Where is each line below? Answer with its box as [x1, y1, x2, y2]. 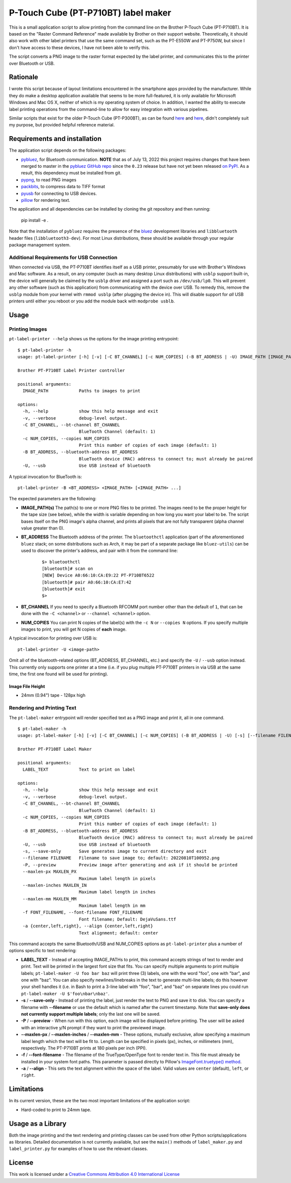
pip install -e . [21, 217, 48, 223]
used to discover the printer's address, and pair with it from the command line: [21, 547, 178, 554]
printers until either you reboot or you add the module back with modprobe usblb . [9, 298, 175, 304]
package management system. [9, 242, 71, 247]
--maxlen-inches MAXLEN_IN [22, 883, 87, 888]
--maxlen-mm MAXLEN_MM [22, 896, 77, 901]
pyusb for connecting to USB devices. [21, 190, 97, 196]
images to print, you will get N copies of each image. [21, 626, 127, 632]
